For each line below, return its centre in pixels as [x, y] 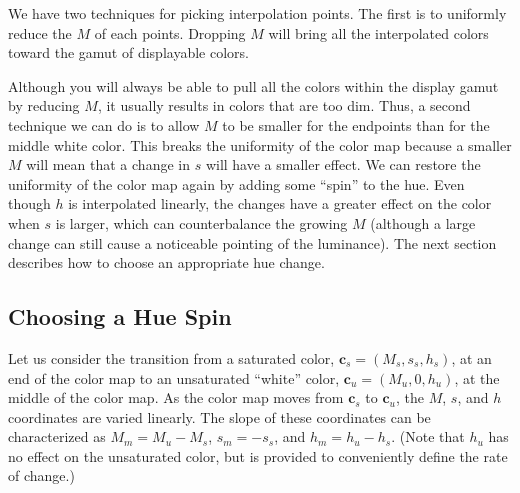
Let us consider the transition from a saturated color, [171, 357]
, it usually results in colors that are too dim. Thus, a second [284, 105]
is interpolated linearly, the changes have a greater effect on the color [280, 203]
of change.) [41, 475]
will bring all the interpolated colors [378, 32]
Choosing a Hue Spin [120, 316]
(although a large [423, 222]
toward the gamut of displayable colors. [128, 52]
